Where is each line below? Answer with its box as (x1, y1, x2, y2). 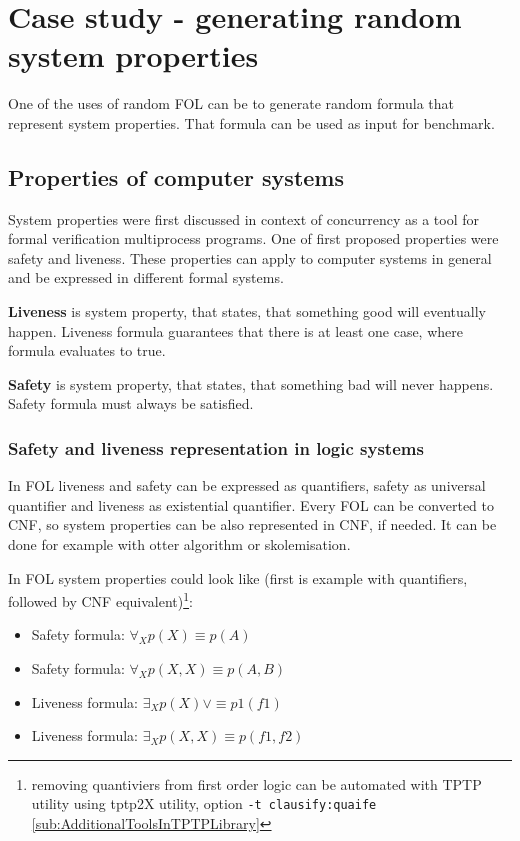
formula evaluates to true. (8, 340, 166, 361)
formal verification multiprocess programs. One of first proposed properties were (8, 228, 499, 249)
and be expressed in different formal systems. (8, 267, 284, 288)
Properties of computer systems (8, 161, 344, 192)
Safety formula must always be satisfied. (8, 393, 254, 414)
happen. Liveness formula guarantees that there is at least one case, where (8, 320, 463, 341)
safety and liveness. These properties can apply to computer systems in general (8, 247, 492, 268)
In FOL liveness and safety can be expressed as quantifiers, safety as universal (8, 475, 486, 496)
